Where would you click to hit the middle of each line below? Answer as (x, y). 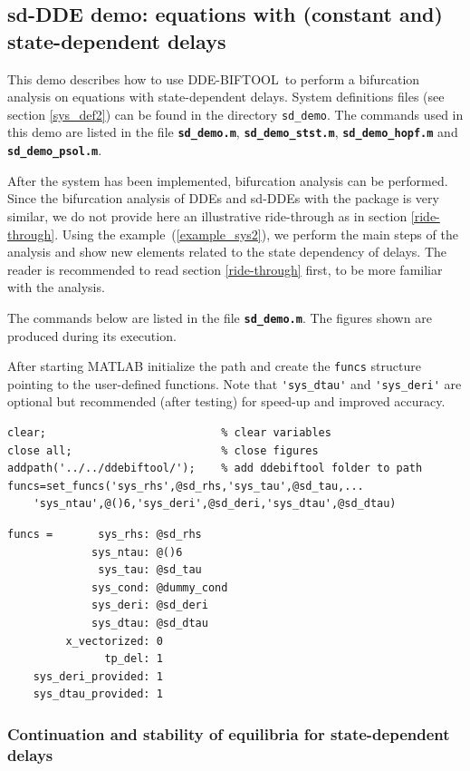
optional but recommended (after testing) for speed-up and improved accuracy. (226, 401)
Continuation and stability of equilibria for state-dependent (229, 733)
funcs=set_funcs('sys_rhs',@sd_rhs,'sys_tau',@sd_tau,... (186, 486)
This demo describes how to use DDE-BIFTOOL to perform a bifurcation (214, 78)
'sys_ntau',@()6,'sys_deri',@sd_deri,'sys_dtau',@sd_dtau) (215, 504)
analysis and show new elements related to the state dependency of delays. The (227, 252)
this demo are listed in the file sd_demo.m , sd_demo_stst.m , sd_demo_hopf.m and (233, 132)
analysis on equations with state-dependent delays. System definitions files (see (226, 97)
